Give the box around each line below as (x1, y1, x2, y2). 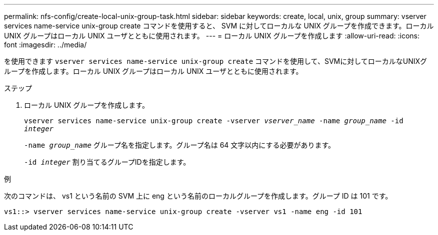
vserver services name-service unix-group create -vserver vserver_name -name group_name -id (24, 117, 403, 125)
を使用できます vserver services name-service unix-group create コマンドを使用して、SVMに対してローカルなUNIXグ (4, 57, 427, 65)
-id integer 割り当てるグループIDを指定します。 (24, 158, 190, 166)
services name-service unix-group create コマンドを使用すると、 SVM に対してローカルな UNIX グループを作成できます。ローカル (4, 21, 434, 30)
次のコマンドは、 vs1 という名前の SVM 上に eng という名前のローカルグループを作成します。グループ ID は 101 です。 (4, 192, 392, 200)
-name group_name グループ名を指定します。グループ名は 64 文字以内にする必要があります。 (24, 141, 335, 149)
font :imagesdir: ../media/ (4, 40, 87, 49)
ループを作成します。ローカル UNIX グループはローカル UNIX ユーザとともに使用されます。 (4, 67, 303, 75)
